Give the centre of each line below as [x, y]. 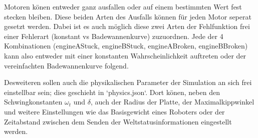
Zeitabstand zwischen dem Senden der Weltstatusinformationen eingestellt [118, 121]
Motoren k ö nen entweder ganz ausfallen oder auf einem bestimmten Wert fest [123, 6]
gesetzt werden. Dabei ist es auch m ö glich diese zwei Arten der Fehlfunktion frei [127, 26]
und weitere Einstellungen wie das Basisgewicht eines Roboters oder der [114, 111]
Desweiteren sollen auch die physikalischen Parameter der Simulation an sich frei [128, 82]
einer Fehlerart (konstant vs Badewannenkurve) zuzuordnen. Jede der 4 [114, 36]
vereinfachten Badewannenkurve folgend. [66, 65]
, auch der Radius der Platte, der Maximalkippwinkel [172, 102]
